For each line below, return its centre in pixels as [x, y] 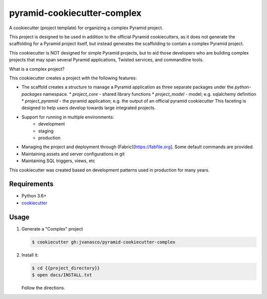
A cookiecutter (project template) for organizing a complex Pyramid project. [86, 28]
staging [46, 131]
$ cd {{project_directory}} [66, 268]
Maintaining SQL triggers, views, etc [58, 161]
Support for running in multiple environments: [68, 117]
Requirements [31, 184]
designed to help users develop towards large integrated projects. [89, 108]
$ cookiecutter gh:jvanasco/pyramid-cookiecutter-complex [104, 242]
